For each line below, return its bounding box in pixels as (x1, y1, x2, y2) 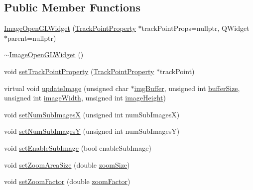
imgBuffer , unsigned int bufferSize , (134, 83, 240, 93)
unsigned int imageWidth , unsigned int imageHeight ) (4, 93, 166, 103)
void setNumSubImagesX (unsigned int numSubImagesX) (4, 109, 180, 119)
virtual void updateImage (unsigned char (4, 83, 128, 93)
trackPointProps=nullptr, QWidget (141, 23, 250, 33)
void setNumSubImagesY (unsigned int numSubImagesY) (4, 126, 180, 136)
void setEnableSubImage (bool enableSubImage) (4, 142, 151, 153)
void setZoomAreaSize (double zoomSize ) (4, 159, 130, 170)
